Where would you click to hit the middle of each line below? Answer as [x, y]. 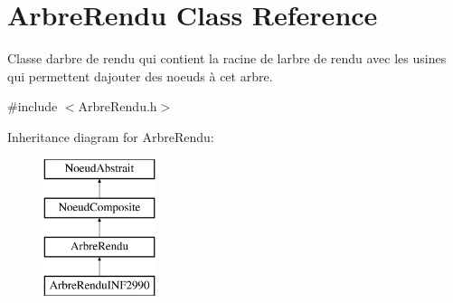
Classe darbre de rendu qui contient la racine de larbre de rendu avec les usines [227, 58]
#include [33, 106]
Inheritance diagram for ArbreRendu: [111, 136]
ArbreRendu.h [118, 106]
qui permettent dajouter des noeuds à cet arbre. [140, 76]
